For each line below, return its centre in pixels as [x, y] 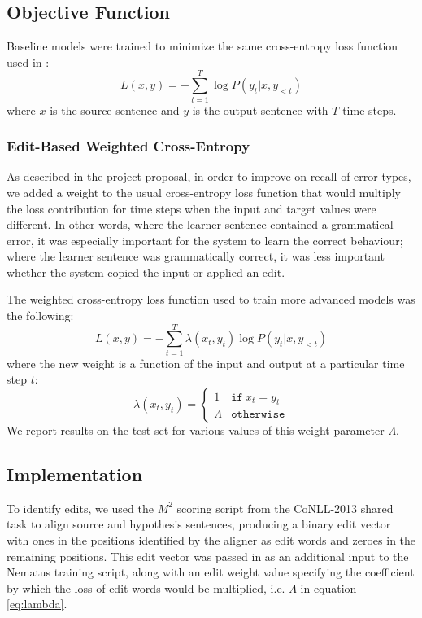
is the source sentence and [115, 110]
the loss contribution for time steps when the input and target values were [191, 208]
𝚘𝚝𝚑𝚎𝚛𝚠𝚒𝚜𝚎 [258, 415]
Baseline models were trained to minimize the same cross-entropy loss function [202, 46]
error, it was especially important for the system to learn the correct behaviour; [205, 240]
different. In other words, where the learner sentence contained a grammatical [200, 224]
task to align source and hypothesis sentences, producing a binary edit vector [199, 524]
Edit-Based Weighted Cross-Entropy [128, 146]
